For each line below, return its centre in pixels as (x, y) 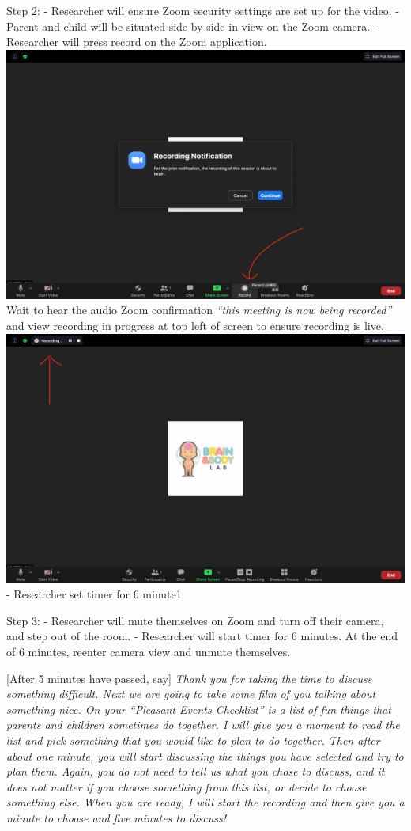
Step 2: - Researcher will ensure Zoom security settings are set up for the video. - (203, 10)
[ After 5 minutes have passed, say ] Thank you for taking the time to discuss (189, 678)
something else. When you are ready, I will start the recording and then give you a (205, 802)
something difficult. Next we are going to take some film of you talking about (191, 694)
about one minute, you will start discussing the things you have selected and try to (205, 755)
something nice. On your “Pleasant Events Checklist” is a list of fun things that (199, 709)
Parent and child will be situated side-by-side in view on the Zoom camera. (189, 26)
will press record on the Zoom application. (164, 42)
